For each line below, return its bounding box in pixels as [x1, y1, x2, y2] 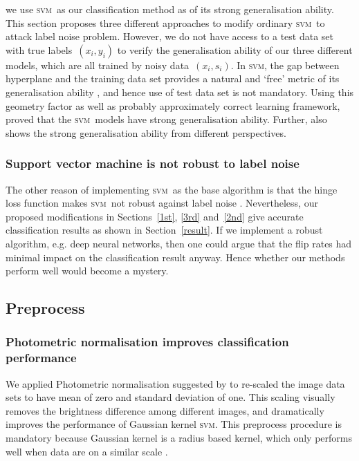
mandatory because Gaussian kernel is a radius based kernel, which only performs [6, 431, 352, 445]
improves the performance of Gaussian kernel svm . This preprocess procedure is [6, 417, 342, 431]
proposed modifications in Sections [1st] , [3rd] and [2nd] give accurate [6, 209, 304, 223]
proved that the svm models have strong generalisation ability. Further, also [6, 112, 327, 126]
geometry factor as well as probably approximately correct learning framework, [6, 98, 340, 113]
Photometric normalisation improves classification [6, 333, 289, 350]
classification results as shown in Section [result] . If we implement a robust [6, 223, 323, 237]
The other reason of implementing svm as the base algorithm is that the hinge [6, 182, 338, 196]
